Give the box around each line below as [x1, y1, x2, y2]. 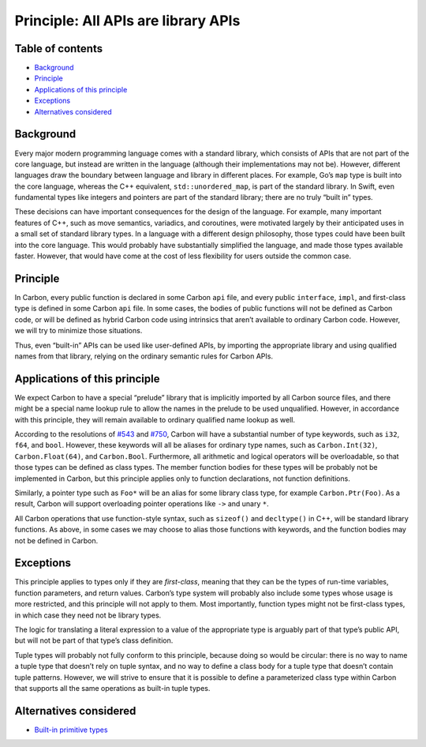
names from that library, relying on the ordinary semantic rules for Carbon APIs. [14, 351, 274, 361]
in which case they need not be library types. [14, 610, 162, 620]
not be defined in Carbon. [14, 535, 99, 545]
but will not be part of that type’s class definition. [14, 636, 174, 645]
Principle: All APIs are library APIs [14, 12, 241, 29]
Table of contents [14, 42, 103, 55]
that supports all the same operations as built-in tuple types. [14, 683, 211, 693]
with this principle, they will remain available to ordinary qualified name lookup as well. [14, 415, 296, 424]
